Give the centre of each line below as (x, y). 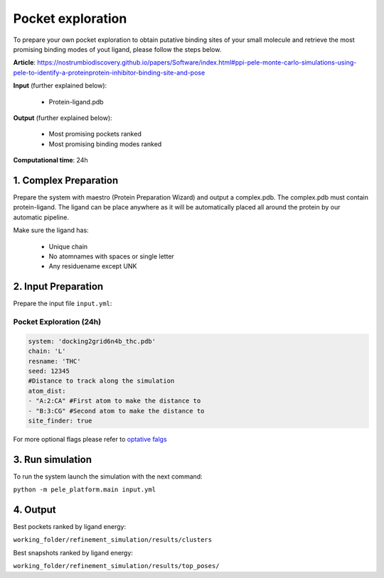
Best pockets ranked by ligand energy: (70, 527)
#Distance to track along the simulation (101, 381)
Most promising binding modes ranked (105, 144)
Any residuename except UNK (93, 266)
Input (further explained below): (60, 86)
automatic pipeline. (41, 217)
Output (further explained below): (63, 118)
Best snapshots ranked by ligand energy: (73, 552)
